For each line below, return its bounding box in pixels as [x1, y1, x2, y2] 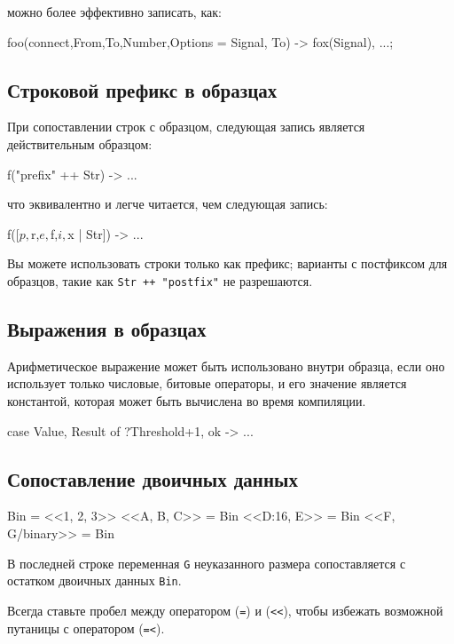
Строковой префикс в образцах [7, 76, 278, 103]
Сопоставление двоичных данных [7, 465, 298, 492]
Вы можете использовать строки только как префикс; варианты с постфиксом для [7, 254, 448, 273]
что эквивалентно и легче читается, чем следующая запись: [7, 195, 328, 213]
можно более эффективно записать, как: [7, 3, 222, 20]
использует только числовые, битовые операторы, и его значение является [7, 374, 407, 393]
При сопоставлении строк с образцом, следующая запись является [7, 117, 365, 136]
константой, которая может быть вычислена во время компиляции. [7, 392, 366, 409]
